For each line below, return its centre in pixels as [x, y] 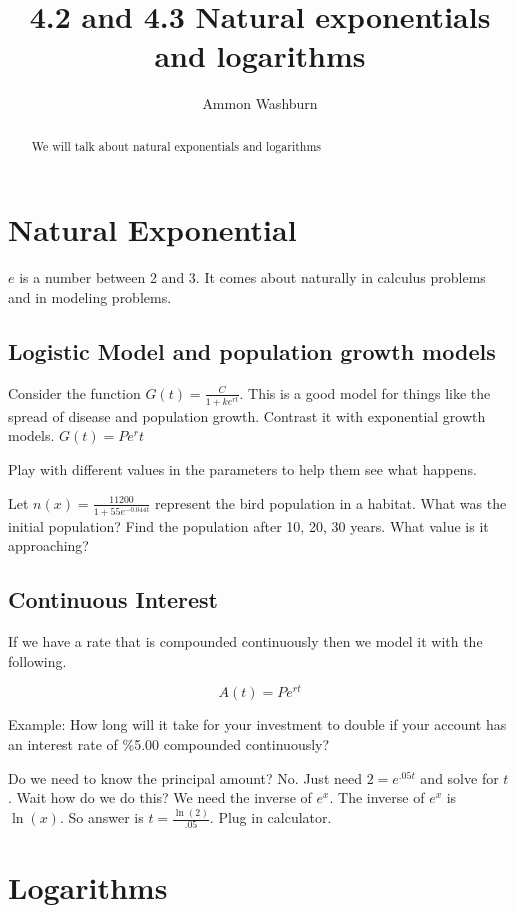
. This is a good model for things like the [365, 392]
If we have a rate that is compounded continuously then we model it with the [245, 641]
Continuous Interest [113, 599]
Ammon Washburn [260, 103]
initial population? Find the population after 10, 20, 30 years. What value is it [248, 525]
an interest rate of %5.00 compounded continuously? [169, 744]
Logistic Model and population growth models [252, 350]
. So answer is [101, 817]
